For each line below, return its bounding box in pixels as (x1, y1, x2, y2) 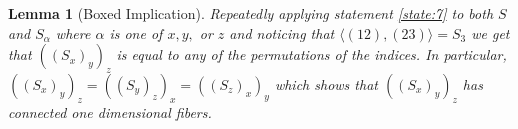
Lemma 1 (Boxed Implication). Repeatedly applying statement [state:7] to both (8, 3, 494, 23)
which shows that (274, 73, 378, 94)
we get (471, 22, 510, 43)
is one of (109, 22, 163, 43)
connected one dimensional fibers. (8, 101, 212, 122)
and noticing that (229, 22, 335, 43)
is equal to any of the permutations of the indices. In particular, (116, 44, 507, 65)
